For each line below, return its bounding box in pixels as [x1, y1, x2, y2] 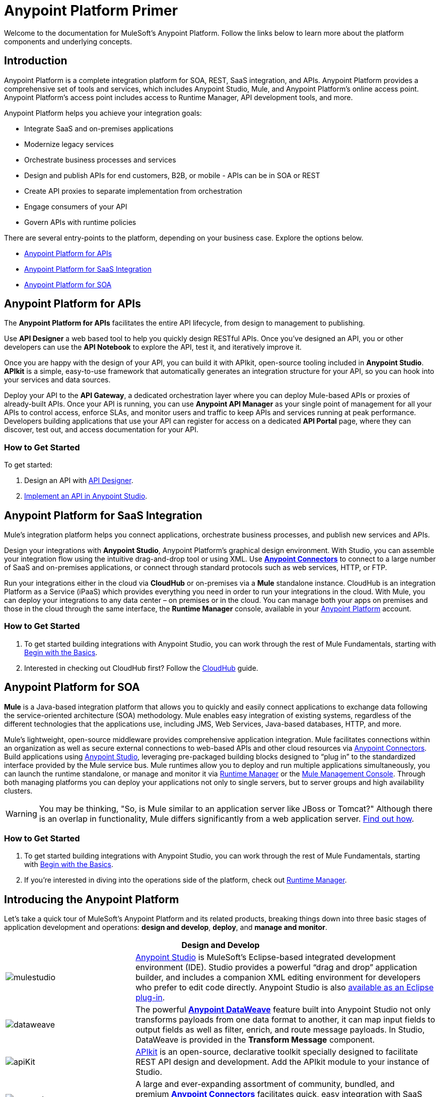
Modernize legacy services [24, 139, 114, 148]
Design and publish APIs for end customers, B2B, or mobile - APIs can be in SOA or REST [24, 171, 320, 180]
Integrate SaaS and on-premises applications [24, 124, 174, 133]
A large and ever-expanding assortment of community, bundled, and [135, 1079, 395, 1089]
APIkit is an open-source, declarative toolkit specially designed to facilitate [135, 1047, 418, 1057]
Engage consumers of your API [24, 202, 127, 211]
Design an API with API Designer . [24, 476, 133, 485]
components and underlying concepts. [4, 37, 132, 46]
